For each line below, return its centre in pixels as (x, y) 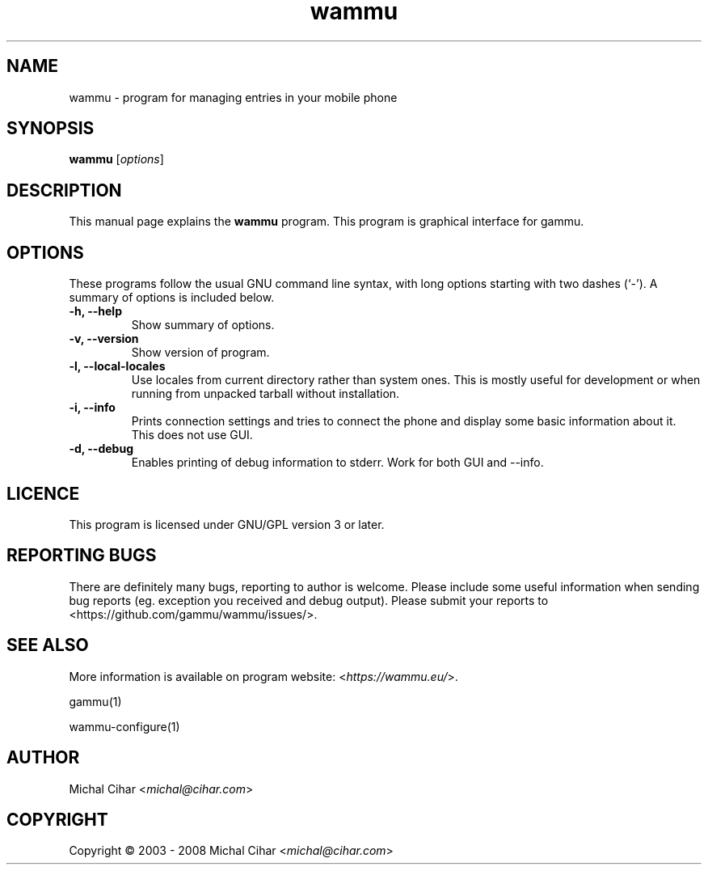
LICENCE (43, 493)
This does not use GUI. (192, 435)
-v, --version (104, 339)
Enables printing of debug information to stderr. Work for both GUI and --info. (337, 463)
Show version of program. (200, 353)
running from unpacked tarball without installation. (265, 394)
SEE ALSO (48, 645)
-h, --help (95, 311)
